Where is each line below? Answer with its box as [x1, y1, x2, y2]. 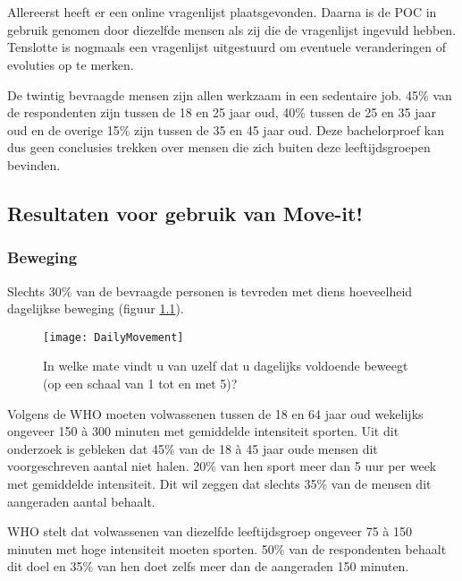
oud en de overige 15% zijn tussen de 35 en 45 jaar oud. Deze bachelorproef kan [7, 120, 444, 139]
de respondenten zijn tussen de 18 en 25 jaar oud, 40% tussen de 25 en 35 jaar [7, 103, 436, 122]
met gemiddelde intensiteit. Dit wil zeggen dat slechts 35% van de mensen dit [7, 474, 432, 492]
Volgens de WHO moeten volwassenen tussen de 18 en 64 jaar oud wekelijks [7, 404, 424, 423]
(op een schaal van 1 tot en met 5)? [43, 373, 238, 392]
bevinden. [7, 155, 61, 174]
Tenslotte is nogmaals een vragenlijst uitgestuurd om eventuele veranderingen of [7, 38, 446, 56]
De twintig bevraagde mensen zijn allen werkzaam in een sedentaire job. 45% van [7, 85, 452, 104]
